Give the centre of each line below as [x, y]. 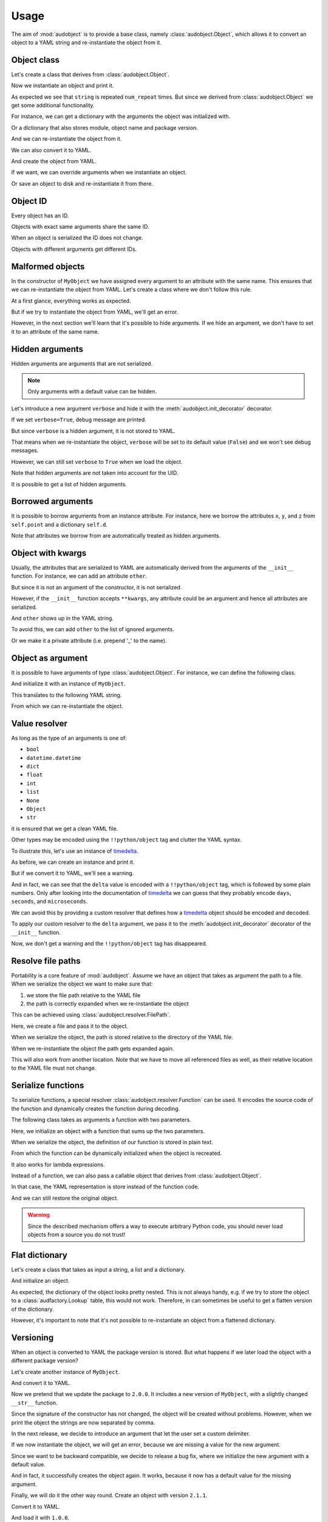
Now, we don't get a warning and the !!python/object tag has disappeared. [109, 944]
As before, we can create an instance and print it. [73, 862]
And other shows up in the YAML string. [62, 619]
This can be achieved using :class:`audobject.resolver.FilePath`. [91, 1015]
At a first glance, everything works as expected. [71, 301]
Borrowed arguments [52, 501]
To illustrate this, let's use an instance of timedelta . [75, 851]
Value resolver [39, 724]
